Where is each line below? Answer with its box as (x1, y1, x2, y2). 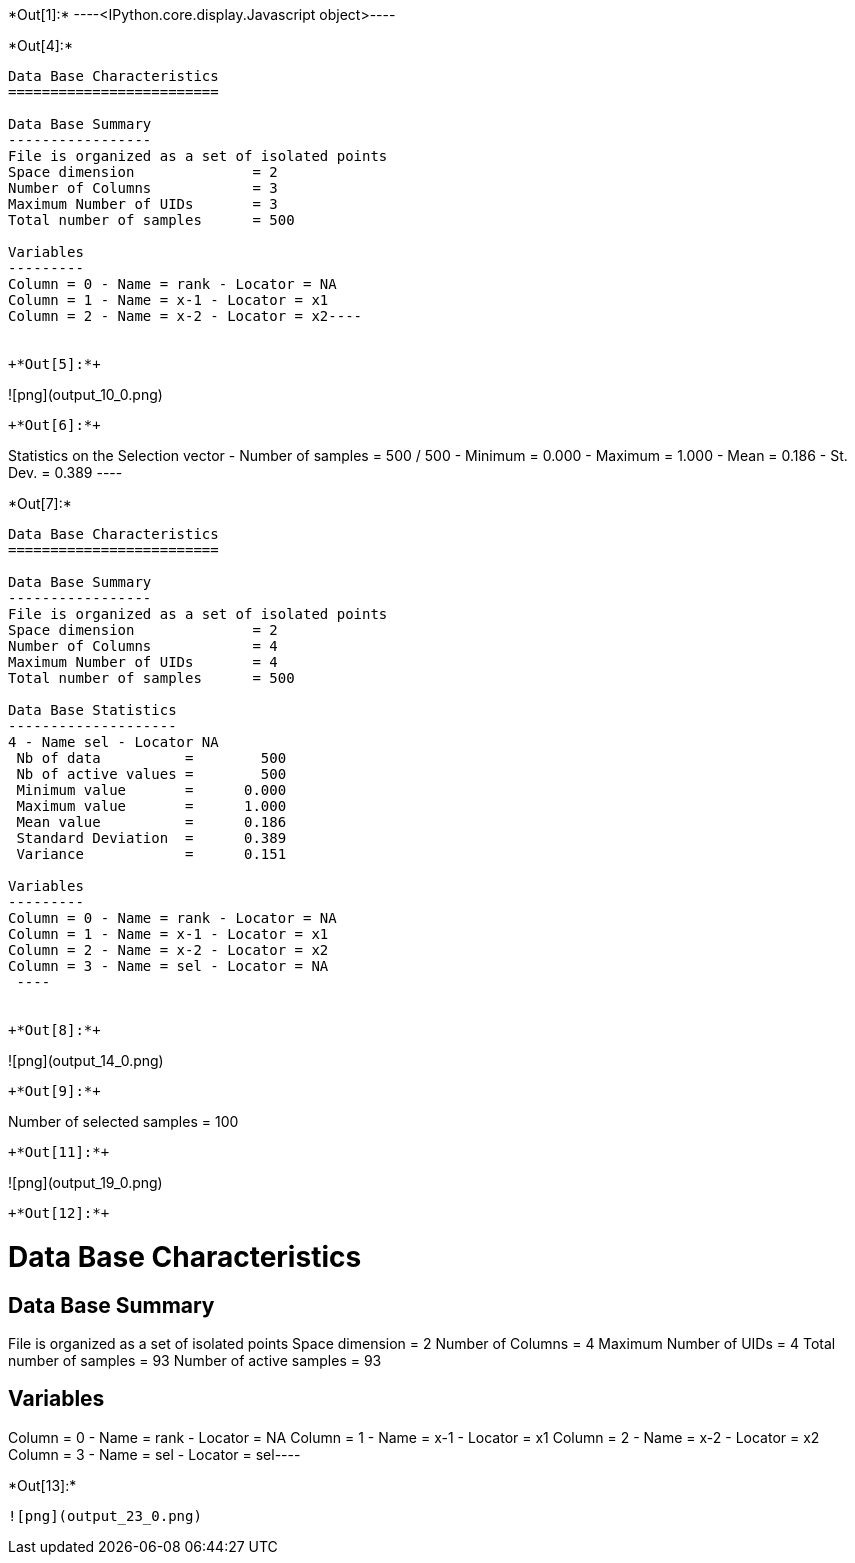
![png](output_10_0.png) (8, 386, 163, 403)
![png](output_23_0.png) (8, 1507, 202, 1524)
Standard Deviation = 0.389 (16, 830, 287, 846)
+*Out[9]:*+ (8, 1083, 101, 1099)
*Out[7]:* (8, 495, 72, 512)
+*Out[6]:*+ (8, 417, 101, 433)
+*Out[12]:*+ (8, 1205, 110, 1221)
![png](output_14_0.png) (8, 1052, 164, 1069)
